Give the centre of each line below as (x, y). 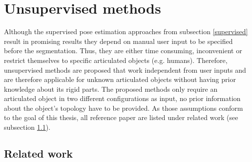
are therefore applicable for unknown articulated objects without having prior (120, 79)
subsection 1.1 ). (27, 127)
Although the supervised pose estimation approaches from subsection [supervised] (126, 31)
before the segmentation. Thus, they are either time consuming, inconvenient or (123, 51)
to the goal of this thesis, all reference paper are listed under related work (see (121, 117)
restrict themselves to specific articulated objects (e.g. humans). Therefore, (116, 60)
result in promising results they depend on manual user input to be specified (118, 41)
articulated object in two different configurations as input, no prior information (122, 98)
